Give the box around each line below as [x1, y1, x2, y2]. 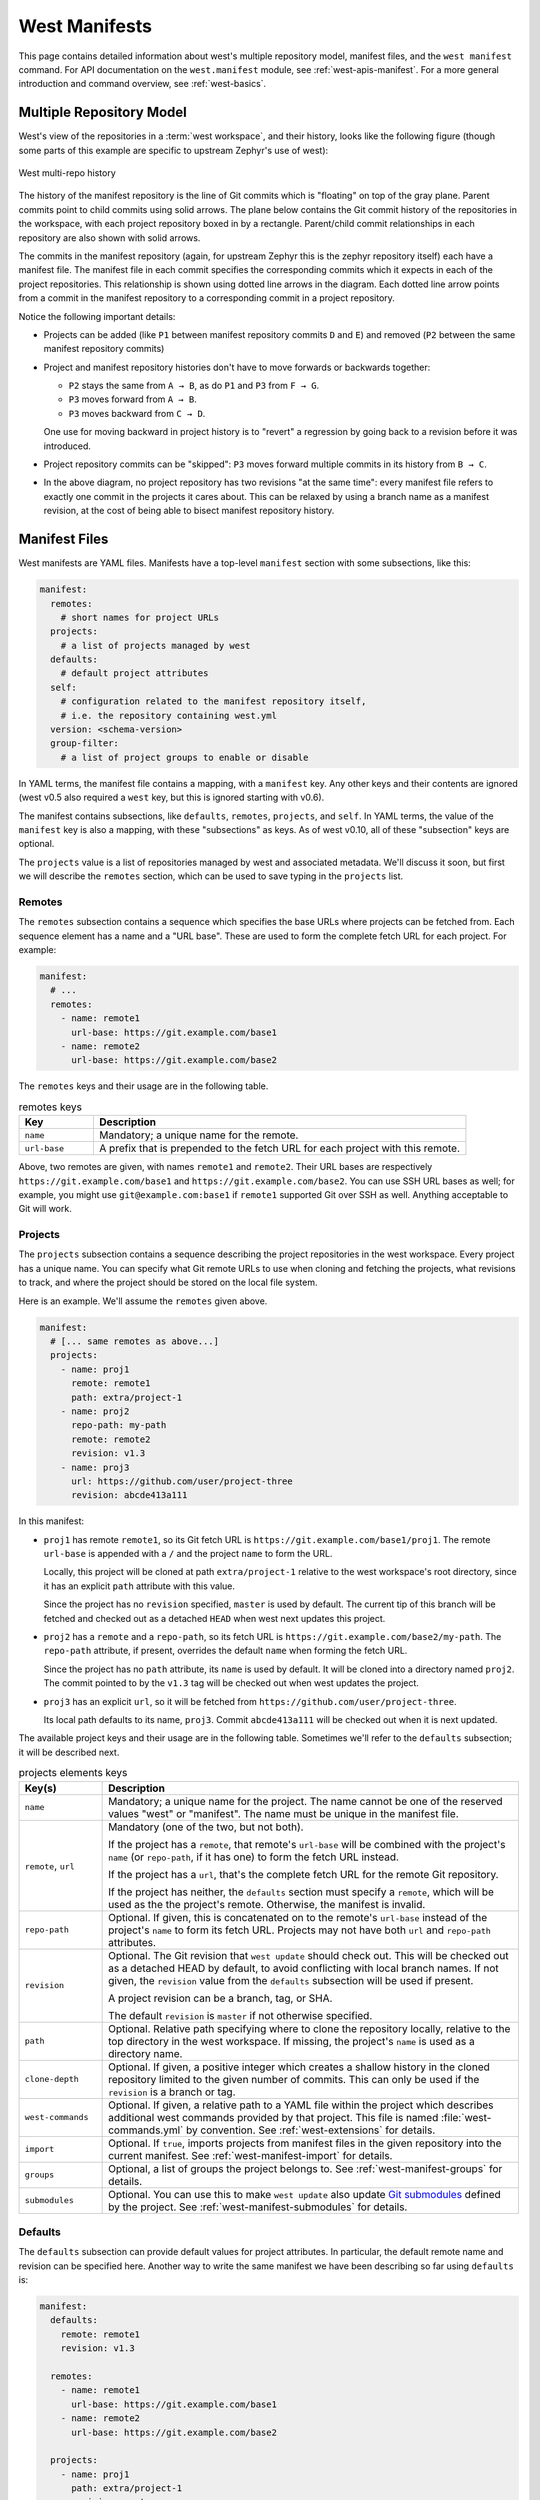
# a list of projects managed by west [60, 640, 251, 651]
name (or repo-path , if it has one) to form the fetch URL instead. [108, 1850, 400, 1864]
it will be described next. [18, 1746, 120, 1758]
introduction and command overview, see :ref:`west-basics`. [18, 78, 267, 90]
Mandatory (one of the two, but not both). [108, 1820, 304, 1834]
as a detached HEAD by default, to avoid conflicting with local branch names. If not [108, 1961, 499, 1975]
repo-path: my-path [71, 1420, 167, 1431]
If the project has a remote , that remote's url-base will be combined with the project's [108, 1837, 506, 1851]
